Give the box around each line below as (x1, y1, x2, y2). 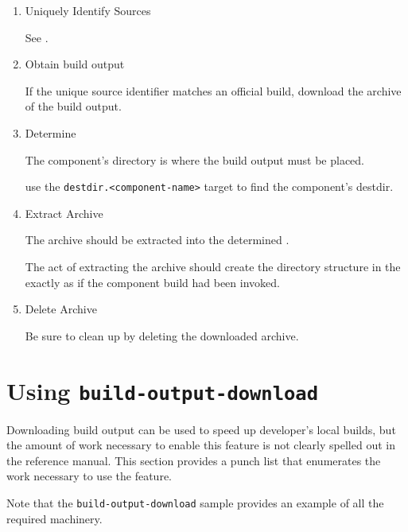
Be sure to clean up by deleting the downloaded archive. (25, 327, 299, 344)
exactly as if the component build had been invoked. (25, 274, 280, 290)
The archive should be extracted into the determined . (25, 231, 289, 248)
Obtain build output (25, 56, 125, 72)
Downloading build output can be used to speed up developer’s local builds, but (6, 421, 396, 437)
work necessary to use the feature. (6, 468, 172, 484)
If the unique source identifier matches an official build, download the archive (25, 82, 402, 99)
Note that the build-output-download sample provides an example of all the (6, 495, 384, 511)
